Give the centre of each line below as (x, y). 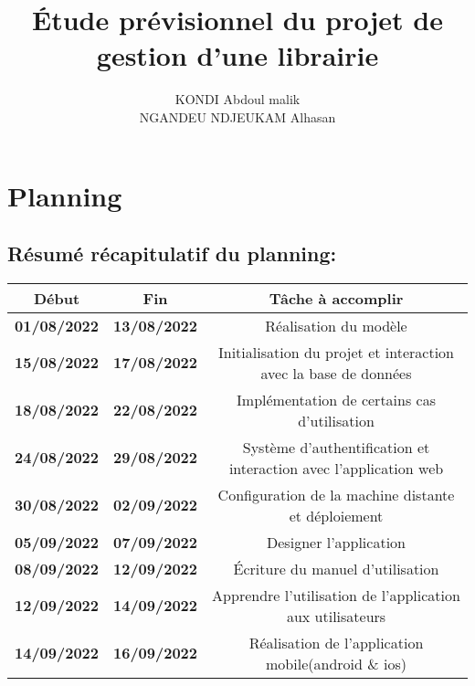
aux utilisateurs (336, 616)
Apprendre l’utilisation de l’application (336, 595)
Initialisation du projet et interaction (337, 352)
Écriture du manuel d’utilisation (336, 568)
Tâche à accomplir (336, 298)
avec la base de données (336, 373)
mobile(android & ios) (336, 663)
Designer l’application (336, 542)
